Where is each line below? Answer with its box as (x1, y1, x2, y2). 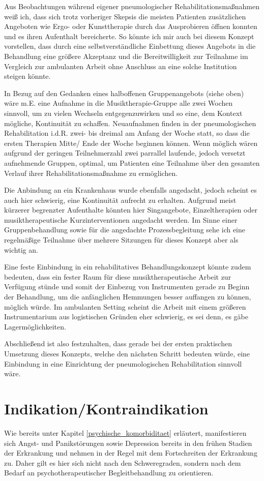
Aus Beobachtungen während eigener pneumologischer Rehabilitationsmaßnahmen (4, 1, 260, 11)
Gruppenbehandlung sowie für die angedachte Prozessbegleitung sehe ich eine (4, 224, 246, 235)
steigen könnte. (4, 71, 51, 81)
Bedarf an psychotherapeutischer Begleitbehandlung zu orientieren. (4, 467, 214, 478)
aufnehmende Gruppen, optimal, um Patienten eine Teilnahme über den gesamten (4, 157, 260, 168)
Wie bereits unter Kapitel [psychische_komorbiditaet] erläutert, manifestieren (4, 427, 247, 438)
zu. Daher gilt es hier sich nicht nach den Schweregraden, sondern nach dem (4, 457, 241, 468)
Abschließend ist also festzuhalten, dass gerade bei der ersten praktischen (4, 338, 232, 349)
